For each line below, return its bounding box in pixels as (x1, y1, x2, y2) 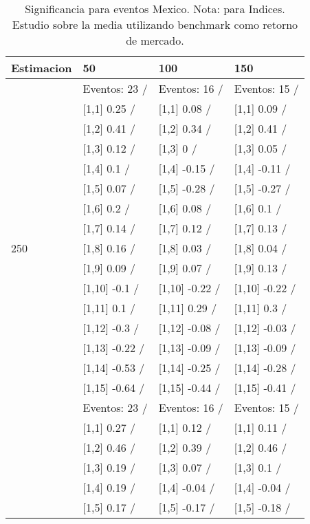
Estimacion (11, 60, 72, 76)
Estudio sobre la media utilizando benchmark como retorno (12, 17, 298, 32)
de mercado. (126, 32, 184, 48)
